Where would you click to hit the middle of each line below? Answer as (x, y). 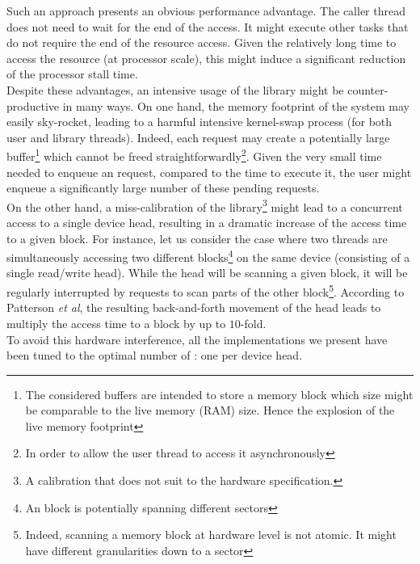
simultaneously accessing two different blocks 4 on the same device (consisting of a (208, 256)
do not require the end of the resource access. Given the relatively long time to (202, 42)
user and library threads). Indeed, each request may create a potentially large (198, 137)
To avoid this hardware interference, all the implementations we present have (197, 339)
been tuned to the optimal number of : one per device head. (155, 355)
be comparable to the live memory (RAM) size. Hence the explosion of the (210, 410)
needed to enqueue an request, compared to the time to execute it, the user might (209, 172)
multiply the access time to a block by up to (116, 323)
